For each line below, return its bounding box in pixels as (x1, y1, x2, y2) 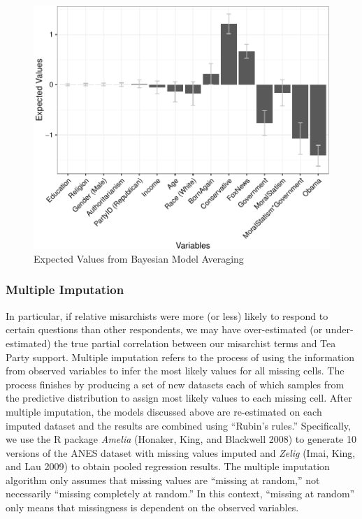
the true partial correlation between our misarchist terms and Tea (54, 335, 336, 350)
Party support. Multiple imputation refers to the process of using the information (6, 349, 355, 364)
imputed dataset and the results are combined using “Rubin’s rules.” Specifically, (6, 418, 351, 432)
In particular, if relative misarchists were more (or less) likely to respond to (6, 308, 328, 323)
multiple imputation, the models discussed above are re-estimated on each (6, 404, 322, 418)
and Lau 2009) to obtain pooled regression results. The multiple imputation (6, 459, 330, 474)
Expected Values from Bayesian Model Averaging (34, 251, 244, 265)
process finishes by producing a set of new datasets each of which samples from (6, 377, 345, 391)
